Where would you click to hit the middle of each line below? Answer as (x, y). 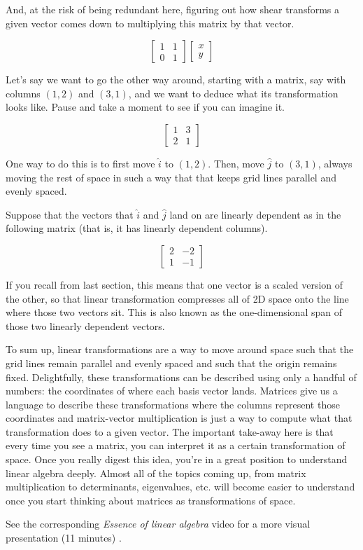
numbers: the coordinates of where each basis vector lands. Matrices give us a (172, 391)
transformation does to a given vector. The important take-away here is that (170, 431)
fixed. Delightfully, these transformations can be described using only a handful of (181, 377)
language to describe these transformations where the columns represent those (173, 404)
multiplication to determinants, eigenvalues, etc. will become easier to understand (180, 487)
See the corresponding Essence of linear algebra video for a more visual (158, 524)
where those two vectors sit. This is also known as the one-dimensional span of (174, 312)
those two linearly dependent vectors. (85, 325)
